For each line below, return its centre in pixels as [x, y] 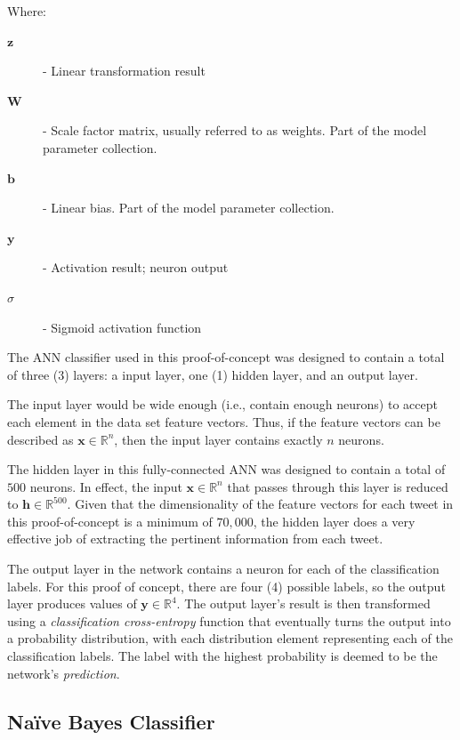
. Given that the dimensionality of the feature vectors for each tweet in [260, 504]
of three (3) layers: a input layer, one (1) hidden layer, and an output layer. [213, 374]
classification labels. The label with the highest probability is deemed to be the [222, 656]
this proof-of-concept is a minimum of [110, 521]
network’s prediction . [64, 673]
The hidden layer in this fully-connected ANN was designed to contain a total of [226, 469]
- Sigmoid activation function [122, 327]
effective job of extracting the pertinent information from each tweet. [195, 539]
